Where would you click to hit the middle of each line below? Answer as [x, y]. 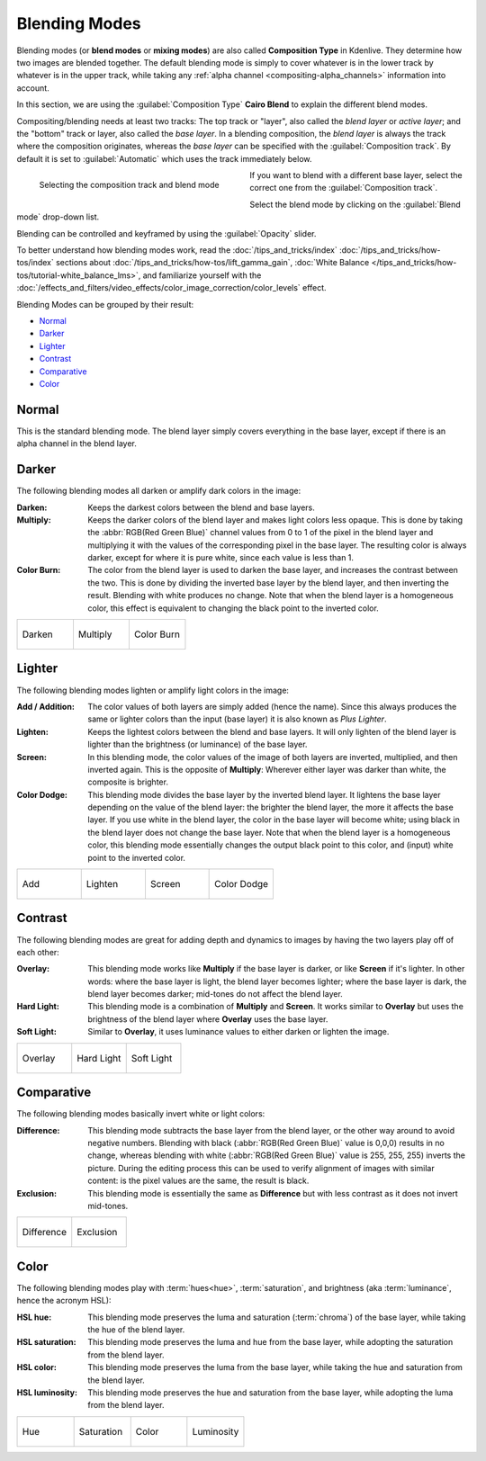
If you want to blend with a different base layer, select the [356, 175]
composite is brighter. [128, 782]
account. [33, 88]
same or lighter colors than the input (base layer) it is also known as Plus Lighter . [237, 719]
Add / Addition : [46, 706]
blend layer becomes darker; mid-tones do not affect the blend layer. [216, 994]
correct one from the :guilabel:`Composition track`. [344, 188]
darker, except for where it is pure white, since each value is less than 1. [221, 558]
